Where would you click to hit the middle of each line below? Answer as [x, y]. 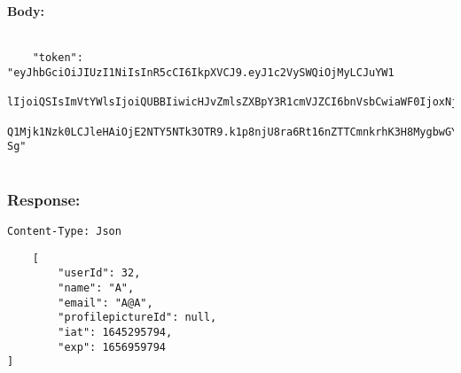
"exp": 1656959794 [112, 347]
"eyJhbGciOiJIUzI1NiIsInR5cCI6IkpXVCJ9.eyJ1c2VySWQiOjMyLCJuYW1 [201, 73]
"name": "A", [96, 288]
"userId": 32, [99, 273]
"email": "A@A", [105, 303]
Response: [44, 199]
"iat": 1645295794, [115, 332]
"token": [58, 58]
